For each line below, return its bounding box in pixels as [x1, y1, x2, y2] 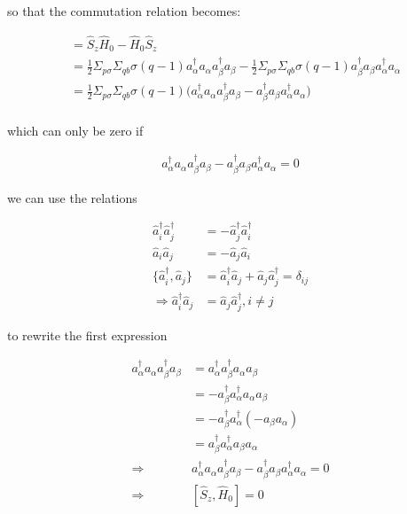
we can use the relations [7, 188, 137, 206]
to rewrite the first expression [7, 325, 168, 344]
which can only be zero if [7, 121, 144, 139]
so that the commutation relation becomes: [7, 2, 241, 19]
